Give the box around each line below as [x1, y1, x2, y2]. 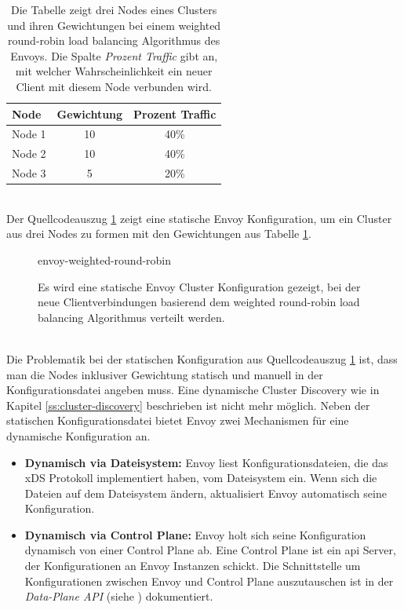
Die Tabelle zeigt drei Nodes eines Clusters [11, 2, 217, 17]
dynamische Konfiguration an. [6, 427, 151, 444]
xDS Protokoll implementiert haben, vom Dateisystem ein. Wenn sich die [24, 469, 377, 486]
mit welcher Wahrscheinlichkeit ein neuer [15, 63, 213, 79]
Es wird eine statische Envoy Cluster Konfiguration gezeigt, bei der [38, 278, 361, 294]
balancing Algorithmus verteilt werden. [38, 309, 225, 325]
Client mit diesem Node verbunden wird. [16, 78, 212, 94]
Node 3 [12, 165, 46, 181]
